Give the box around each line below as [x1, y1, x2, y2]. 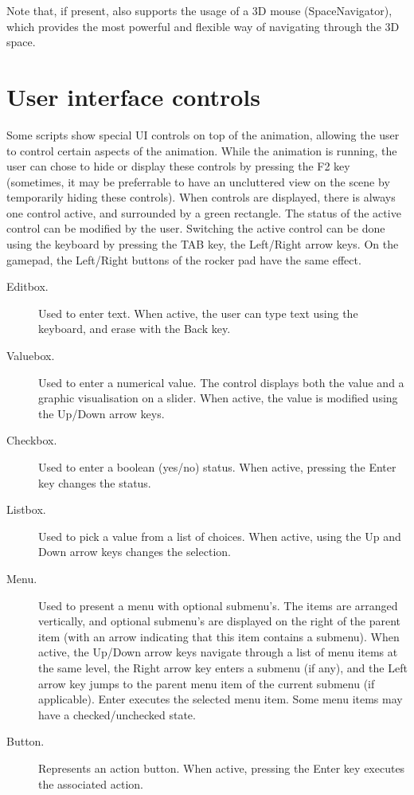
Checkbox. [6, 432, 57, 448]
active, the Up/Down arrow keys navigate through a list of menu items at [38, 644, 398, 660]
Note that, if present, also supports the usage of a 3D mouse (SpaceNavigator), [6, 2, 393, 18]
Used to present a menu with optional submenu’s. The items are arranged [38, 597, 398, 613]
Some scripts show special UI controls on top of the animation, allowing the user [6, 126, 400, 143]
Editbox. [6, 278, 49, 295]
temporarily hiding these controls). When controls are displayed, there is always [6, 189, 396, 206]
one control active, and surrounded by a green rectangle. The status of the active [6, 204, 401, 221]
